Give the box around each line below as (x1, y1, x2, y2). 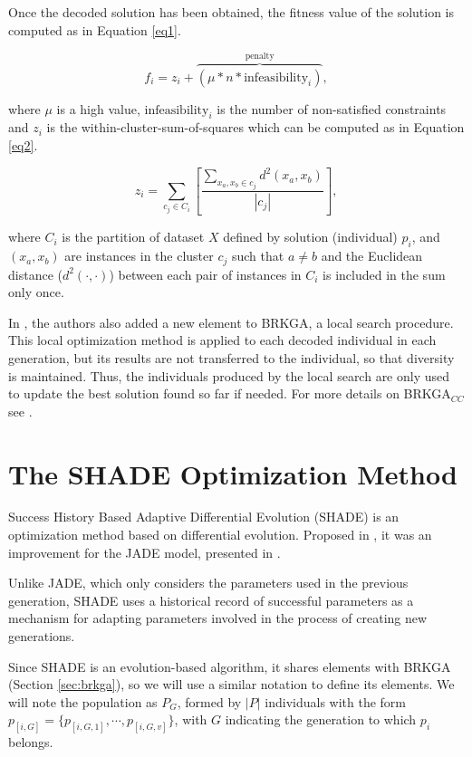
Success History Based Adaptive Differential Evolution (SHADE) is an (8, 507, 400, 526)
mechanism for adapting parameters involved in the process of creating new (8, 608, 428, 628)
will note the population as (8, 692, 158, 711)
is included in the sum (323, 264, 446, 283)
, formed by (177, 692, 242, 711)
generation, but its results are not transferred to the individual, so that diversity (8, 348, 455, 367)
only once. (8, 283, 64, 302)
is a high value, (56, 99, 140, 118)
